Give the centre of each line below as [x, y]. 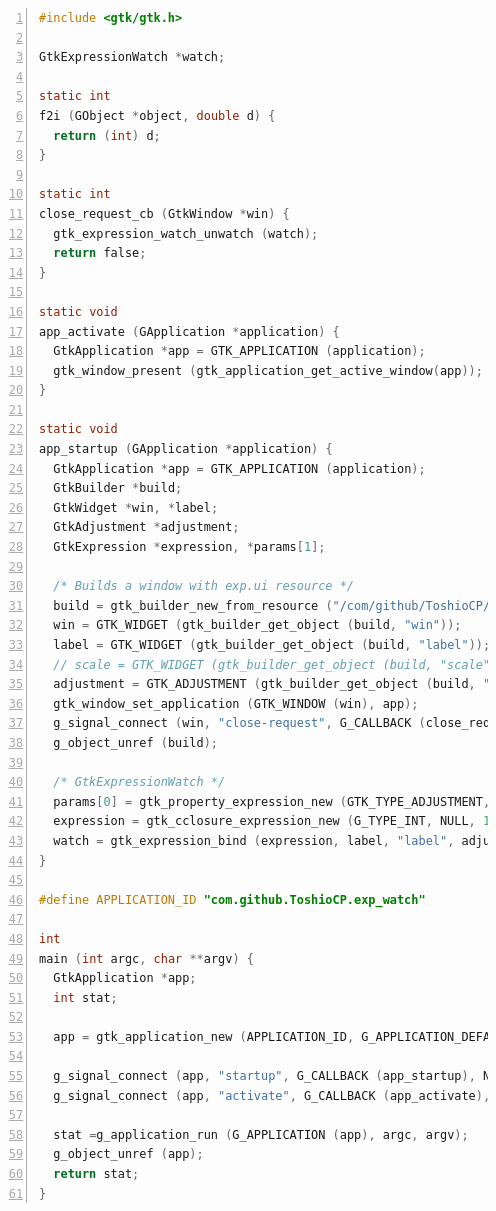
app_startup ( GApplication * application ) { [186, 449]
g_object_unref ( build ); [135, 742]
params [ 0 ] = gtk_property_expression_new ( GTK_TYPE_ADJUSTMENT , [272, 801]
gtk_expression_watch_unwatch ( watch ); [186, 233]
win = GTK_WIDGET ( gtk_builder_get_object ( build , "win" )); [257, 625]
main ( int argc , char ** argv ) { [146, 958]
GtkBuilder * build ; [118, 488]
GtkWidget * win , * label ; [136, 507]
